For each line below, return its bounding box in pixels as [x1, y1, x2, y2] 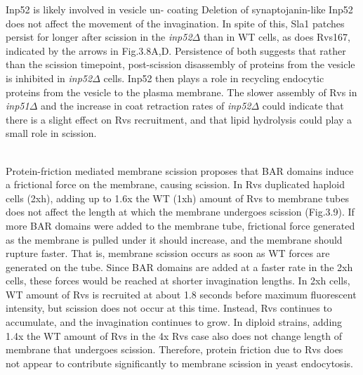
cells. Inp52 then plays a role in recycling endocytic [103, 70, 324, 85]
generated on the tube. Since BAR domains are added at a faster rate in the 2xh [6, 259, 353, 274]
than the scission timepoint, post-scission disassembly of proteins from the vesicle [6, 57, 355, 72]
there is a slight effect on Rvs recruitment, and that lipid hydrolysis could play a [6, 112, 352, 126]
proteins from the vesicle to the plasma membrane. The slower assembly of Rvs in [6, 84, 357, 99]
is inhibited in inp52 [6, 70, 93, 85]
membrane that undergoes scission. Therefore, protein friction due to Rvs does [6, 342, 343, 357]
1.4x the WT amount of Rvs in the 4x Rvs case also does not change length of [6, 328, 343, 343]
